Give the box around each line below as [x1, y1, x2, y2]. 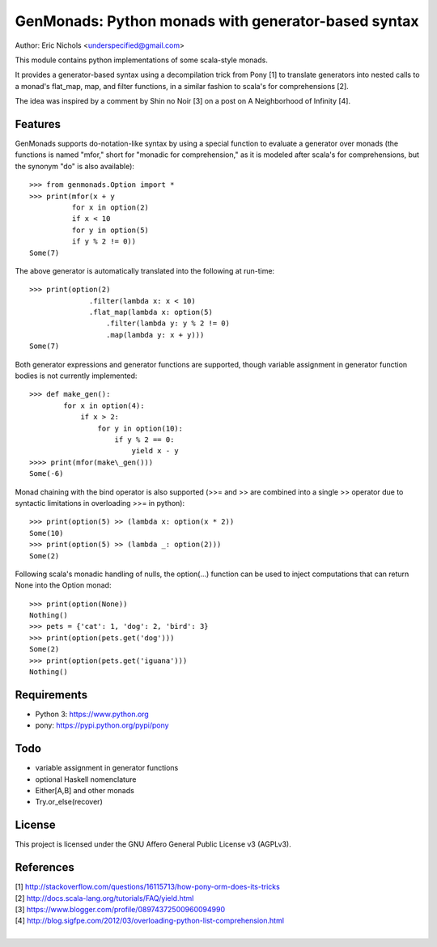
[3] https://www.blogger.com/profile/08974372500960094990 [15, 905, 226, 914]
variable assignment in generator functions [35, 763, 179, 773]
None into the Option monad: [15, 580, 112, 590]
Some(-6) [29, 469, 64, 478]
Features [15, 117, 61, 131]
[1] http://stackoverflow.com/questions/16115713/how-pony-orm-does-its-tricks [15, 882, 281, 892]
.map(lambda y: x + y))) [105, 330, 205, 339]
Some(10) [29, 529, 64, 537]
